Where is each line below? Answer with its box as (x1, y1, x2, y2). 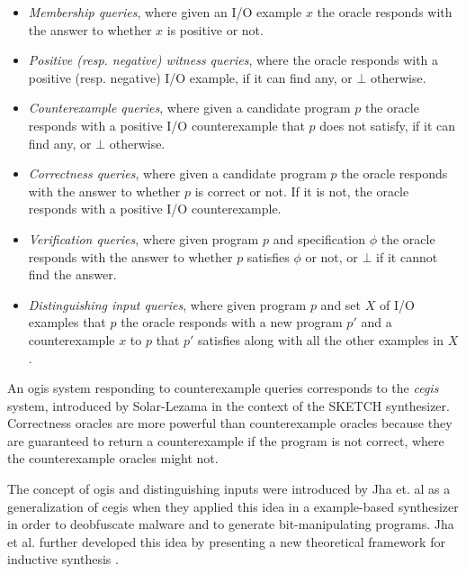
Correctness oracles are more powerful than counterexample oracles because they (7, 414, 453, 433)
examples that (28, 313, 106, 332)
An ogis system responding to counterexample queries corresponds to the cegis (7, 378, 439, 397)
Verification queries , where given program (28, 229, 259, 248)
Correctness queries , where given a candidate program (28, 164, 327, 183)
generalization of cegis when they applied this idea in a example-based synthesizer (7, 497, 459, 515)
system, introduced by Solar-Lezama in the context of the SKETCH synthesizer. (7, 396, 450, 415)
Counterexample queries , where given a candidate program (28, 98, 351, 117)
